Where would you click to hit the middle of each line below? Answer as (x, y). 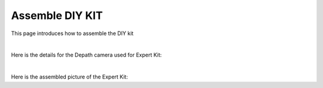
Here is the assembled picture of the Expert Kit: (69, 77)
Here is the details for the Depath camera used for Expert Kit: (86, 55)
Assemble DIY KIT (57, 15)
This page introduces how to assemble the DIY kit (72, 33)
